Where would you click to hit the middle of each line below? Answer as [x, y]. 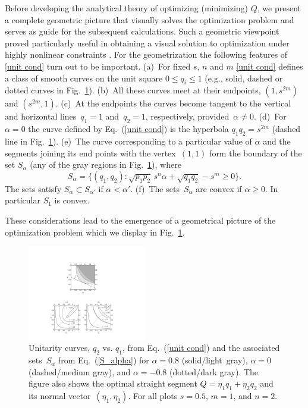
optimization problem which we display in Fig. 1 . [95, 232]
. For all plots [153, 396]
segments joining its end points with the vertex [90, 153]
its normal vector [60, 396]
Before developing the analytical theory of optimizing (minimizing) [127, 8]
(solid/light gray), [215, 360]
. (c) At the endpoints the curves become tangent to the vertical [173, 103]
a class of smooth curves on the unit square [84, 78]
